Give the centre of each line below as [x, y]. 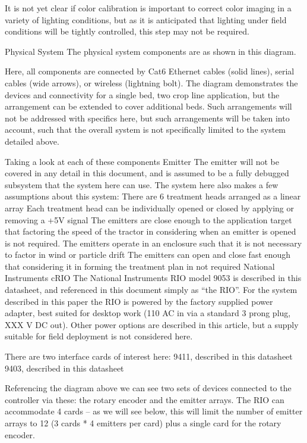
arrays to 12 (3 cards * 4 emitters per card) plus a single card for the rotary [143, 423]
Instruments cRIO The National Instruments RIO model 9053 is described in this [153, 278]
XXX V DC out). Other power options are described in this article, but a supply [152, 324]
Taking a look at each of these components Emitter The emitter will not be [142, 161]
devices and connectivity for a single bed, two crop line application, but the [142, 94]
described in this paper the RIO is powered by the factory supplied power [139, 301]
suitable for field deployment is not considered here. [99, 336]
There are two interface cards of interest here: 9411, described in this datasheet [149, 356]
